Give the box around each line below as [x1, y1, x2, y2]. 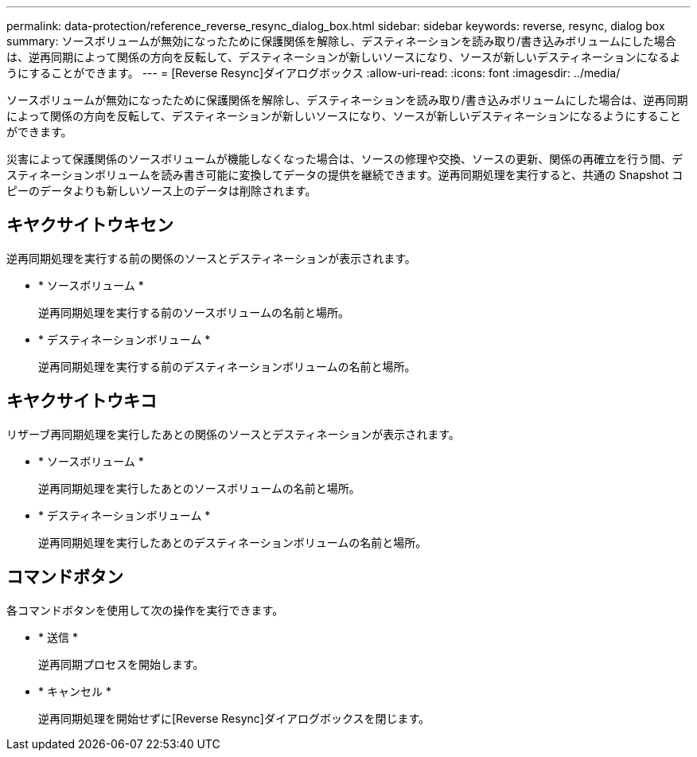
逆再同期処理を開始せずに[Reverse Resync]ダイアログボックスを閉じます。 [38, 711, 430, 725]
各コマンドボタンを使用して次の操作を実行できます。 [6, 603, 284, 617]
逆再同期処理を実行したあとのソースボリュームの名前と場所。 [38, 481, 360, 495]
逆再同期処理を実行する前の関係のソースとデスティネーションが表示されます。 [6, 251, 416, 265]
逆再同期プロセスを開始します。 [38, 657, 204, 671]
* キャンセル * [38, 684, 111, 698]
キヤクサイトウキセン [6, 215, 173, 236]
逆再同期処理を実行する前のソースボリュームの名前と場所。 [38, 305, 349, 319]
